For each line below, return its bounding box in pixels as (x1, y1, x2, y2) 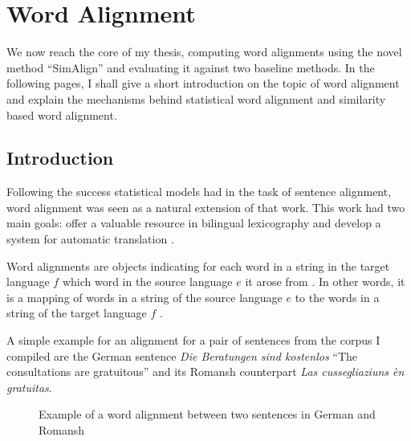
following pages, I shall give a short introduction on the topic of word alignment (6, 75, 400, 92)
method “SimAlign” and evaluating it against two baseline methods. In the (6, 59, 375, 76)
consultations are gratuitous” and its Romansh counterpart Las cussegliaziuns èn (6, 363, 405, 380)
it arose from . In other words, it (245, 273, 405, 290)
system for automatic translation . (6, 231, 174, 247)
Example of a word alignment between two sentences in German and (39, 406, 376, 423)
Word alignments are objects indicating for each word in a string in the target (6, 257, 390, 274)
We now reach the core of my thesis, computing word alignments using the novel (6, 43, 402, 60)
